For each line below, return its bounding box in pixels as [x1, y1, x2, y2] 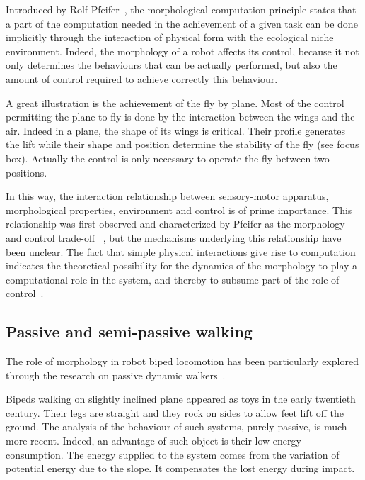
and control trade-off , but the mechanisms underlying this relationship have [6, 230, 342, 245]
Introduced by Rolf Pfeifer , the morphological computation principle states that [6, 2, 357, 16]
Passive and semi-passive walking [6, 320, 253, 342]
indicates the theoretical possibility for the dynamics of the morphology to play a [6, 258, 358, 273]
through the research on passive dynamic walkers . [6, 367, 226, 382]
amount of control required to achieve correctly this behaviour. [6, 71, 278, 86]
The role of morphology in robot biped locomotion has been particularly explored [6, 354, 359, 369]
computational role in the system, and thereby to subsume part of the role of [6, 272, 340, 286]
